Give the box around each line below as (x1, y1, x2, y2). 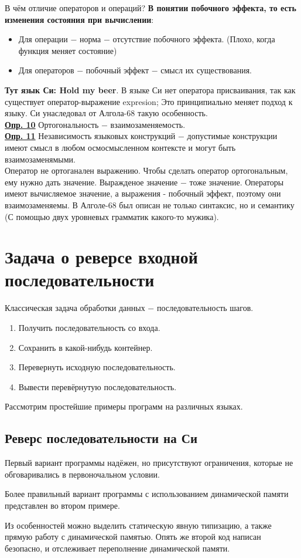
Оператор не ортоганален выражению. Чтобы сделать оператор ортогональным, (5, 164, 288, 177)
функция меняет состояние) (18, 44, 117, 56)
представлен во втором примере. (5, 499, 120, 511)
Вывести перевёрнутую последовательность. (18, 380, 177, 393)
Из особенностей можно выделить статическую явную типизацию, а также (5, 519, 272, 531)
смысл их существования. (160, 64, 252, 76)
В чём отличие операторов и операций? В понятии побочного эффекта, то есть (5, 2, 296, 13)
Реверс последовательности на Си (5, 429, 198, 447)
